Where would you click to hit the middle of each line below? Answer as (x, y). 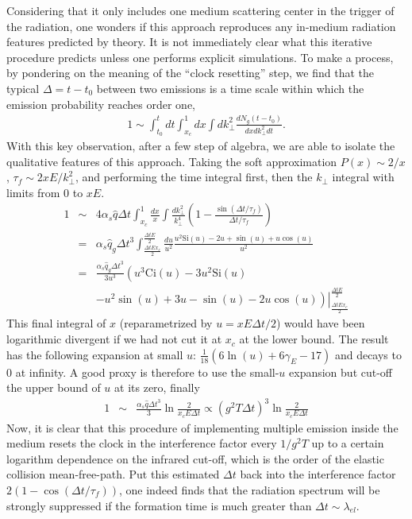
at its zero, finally (157, 387)
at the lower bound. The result (314, 339)
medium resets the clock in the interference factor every (142, 443)
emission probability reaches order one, (101, 104)
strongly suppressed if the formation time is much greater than (159, 505)
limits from (33, 192)
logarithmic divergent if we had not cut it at (114, 339)
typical (23, 88)
